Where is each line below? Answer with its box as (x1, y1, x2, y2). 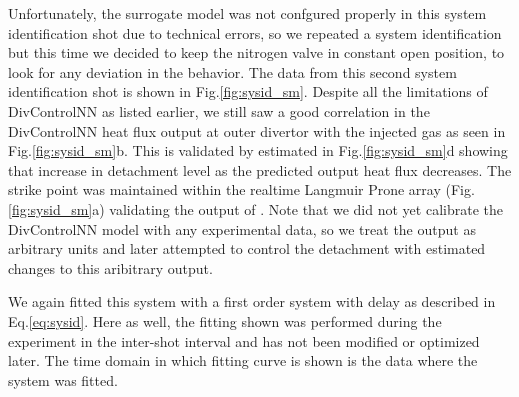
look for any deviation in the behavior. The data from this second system (8, 61, 457, 82)
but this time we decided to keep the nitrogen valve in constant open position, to (8, 42, 505, 63)
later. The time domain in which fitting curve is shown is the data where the (8, 350, 478, 371)
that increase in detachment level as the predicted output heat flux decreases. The (8, 159, 512, 180)
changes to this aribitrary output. (8, 257, 213, 278)
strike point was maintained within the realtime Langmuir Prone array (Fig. (8, 179, 475, 200)
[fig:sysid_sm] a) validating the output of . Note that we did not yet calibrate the (8, 198, 503, 219)
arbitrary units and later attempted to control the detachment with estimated (8, 238, 486, 259)
